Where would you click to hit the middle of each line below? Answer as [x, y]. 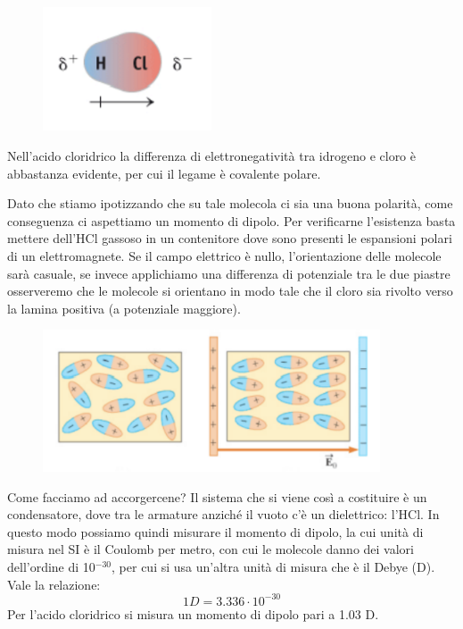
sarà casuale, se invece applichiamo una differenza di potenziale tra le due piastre [229, 273]
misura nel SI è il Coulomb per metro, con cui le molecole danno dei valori [211, 549]
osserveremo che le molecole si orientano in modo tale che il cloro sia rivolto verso [230, 291]
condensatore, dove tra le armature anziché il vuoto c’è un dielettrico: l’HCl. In [223, 514]
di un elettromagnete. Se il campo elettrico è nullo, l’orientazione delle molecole [224, 255]
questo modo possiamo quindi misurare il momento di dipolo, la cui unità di [215, 531]
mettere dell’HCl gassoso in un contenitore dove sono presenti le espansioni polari [230, 238]
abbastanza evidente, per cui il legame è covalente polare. [164, 173]
